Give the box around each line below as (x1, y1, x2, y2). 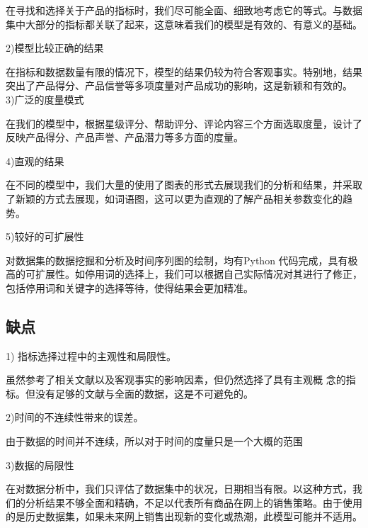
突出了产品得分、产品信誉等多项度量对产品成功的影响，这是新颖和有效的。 (6, 78, 352, 93)
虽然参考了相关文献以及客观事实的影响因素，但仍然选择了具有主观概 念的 (6, 372, 346, 387)
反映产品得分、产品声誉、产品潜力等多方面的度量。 (6, 130, 243, 145)
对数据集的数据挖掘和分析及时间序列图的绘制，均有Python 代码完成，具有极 (6, 252, 358, 267)
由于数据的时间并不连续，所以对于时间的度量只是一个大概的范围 (6, 434, 303, 449)
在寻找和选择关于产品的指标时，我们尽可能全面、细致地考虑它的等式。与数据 (6, 3, 362, 17)
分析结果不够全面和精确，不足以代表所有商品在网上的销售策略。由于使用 (25, 495, 362, 510)
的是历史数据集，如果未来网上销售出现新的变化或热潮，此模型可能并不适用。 (6, 509, 362, 524)
